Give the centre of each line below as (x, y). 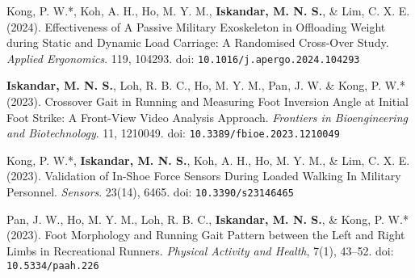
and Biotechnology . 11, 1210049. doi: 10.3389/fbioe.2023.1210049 (173, 133)
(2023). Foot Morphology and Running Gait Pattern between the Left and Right (206, 235)
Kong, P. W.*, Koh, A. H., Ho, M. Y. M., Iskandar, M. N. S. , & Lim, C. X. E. (208, 11)
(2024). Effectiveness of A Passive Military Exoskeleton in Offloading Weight (196, 26)
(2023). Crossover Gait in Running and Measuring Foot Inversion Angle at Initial (207, 101)
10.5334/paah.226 (53, 265)
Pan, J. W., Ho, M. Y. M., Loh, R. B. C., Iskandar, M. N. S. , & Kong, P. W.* (207, 219)
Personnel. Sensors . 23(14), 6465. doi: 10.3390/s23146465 (150, 192)
